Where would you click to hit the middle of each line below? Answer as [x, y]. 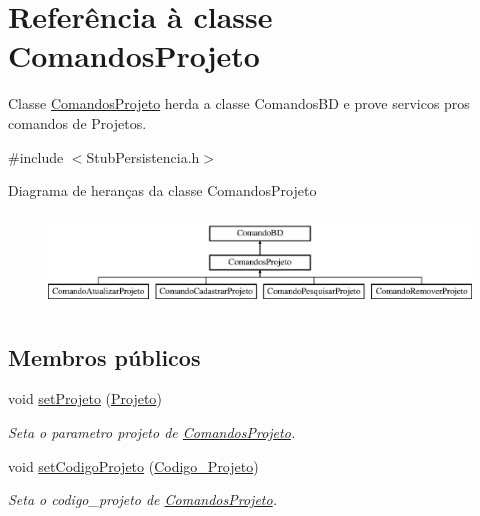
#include [36, 156]
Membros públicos [104, 356]
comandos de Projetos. [77, 122]
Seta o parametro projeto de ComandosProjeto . [152, 432]
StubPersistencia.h [143, 156]
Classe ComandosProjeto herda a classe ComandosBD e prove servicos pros [239, 103]
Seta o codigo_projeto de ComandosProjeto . [142, 499]
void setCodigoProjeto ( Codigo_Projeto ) [133, 465]
